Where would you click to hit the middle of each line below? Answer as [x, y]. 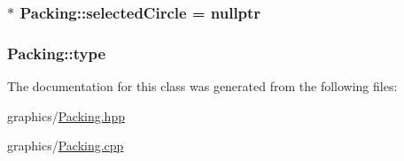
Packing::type [57, 53]
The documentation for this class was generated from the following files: [202, 86]
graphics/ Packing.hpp [66, 115]
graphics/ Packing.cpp [66, 146]
